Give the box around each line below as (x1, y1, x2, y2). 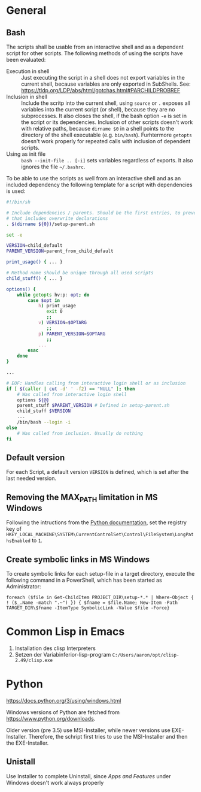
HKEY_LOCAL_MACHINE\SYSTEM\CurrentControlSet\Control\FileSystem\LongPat (6, 531, 194, 538)
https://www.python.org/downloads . (6, 715, 96, 722)
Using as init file (6, 150, 46, 158)
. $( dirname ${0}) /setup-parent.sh (6, 221, 95, 227)
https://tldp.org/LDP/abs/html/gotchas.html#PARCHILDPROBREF (21, 87, 181, 93)
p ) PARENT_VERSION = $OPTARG (38, 331, 106, 337)
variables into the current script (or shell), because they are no (21, 106, 175, 113)
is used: (6, 188, 26, 195)
